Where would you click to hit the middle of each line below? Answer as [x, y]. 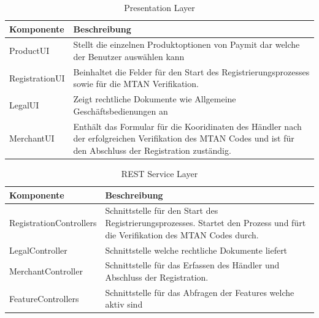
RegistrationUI [37, 78]
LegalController [38, 250]
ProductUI [29, 51]
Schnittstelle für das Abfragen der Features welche [200, 292]
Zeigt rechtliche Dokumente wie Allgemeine [155, 99]
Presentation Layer [159, 7]
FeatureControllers [44, 298]
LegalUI [24, 105]
